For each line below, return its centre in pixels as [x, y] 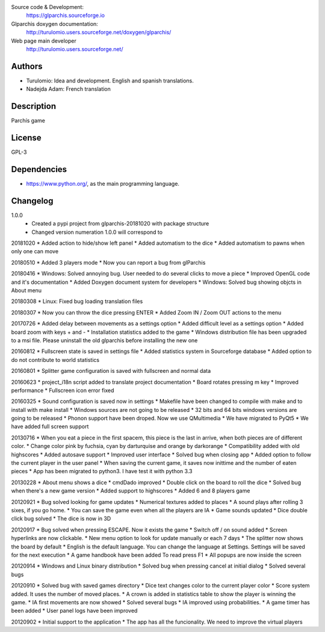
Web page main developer [44, 41]
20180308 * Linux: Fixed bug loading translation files [77, 301]
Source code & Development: [48, 7]
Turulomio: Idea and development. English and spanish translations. [110, 81]
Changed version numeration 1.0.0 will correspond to [97, 232]
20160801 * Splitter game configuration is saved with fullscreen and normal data [111, 371]
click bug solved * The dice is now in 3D [61, 519]
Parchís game [28, 121]
